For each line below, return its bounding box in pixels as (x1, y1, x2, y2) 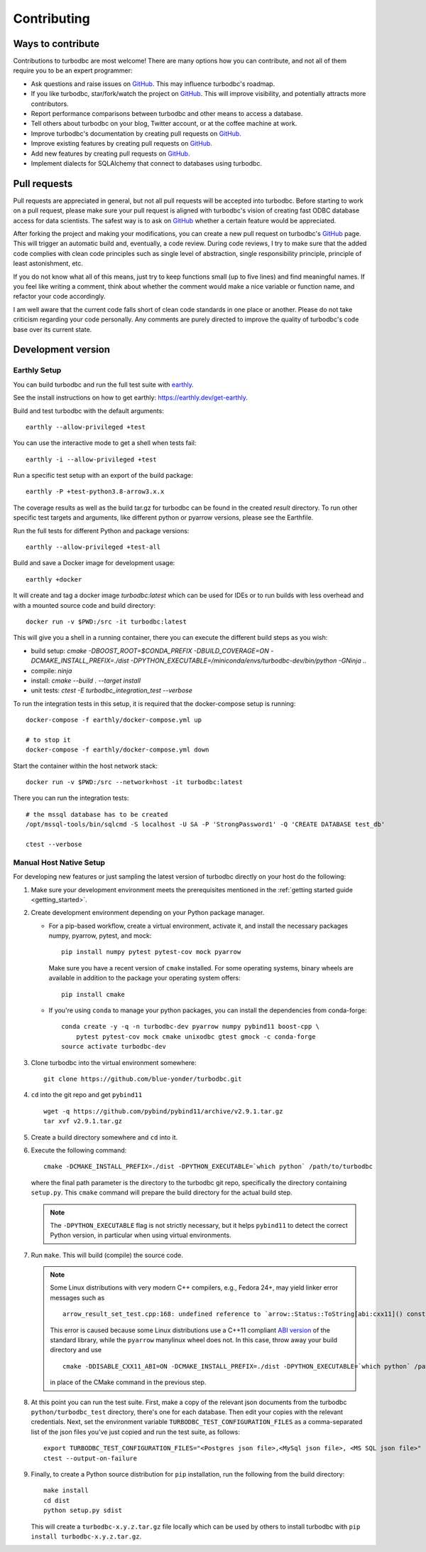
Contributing (13, 11, 90, 26)
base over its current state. (13, 325, 92, 333)
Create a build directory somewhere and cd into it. (31, 1133, 178, 1141)
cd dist (43, 1497, 70, 1504)
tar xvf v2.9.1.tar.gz (43, 1117, 123, 1125)
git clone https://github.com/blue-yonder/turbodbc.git (43, 1075, 242, 1083)
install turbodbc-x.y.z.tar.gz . (31, 1532, 142, 1541)
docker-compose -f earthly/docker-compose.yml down (26, 746, 209, 754)
